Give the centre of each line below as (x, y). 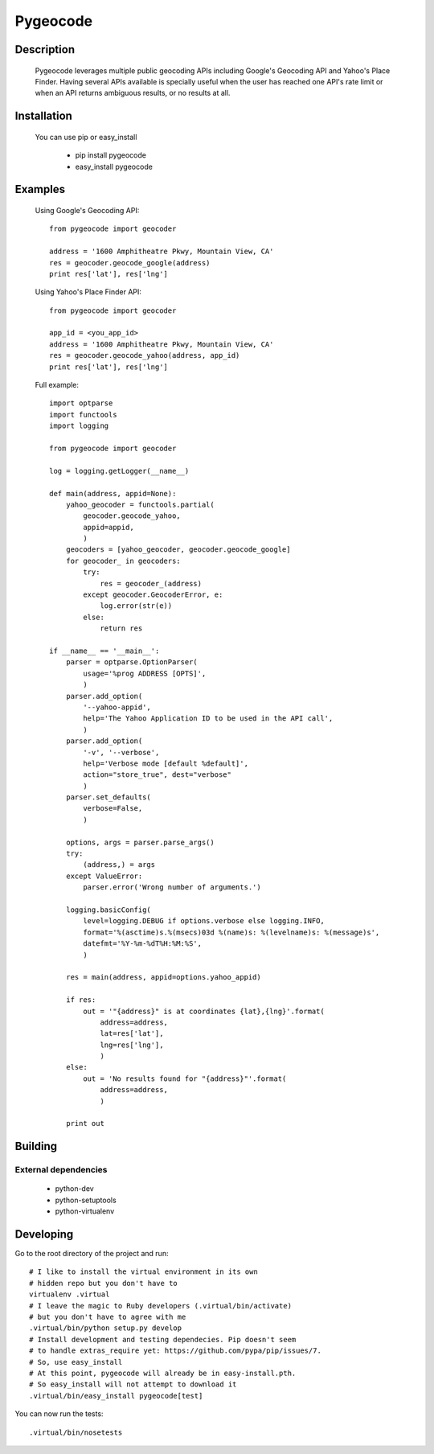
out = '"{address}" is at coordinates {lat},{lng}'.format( (204, 1011)
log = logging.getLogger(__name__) (119, 471)
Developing (44, 1234)
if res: (81, 1000)
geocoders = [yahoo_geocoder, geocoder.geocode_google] (178, 550)
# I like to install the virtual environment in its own (144, 1272)
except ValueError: (104, 876)
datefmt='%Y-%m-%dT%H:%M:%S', (143, 944)
